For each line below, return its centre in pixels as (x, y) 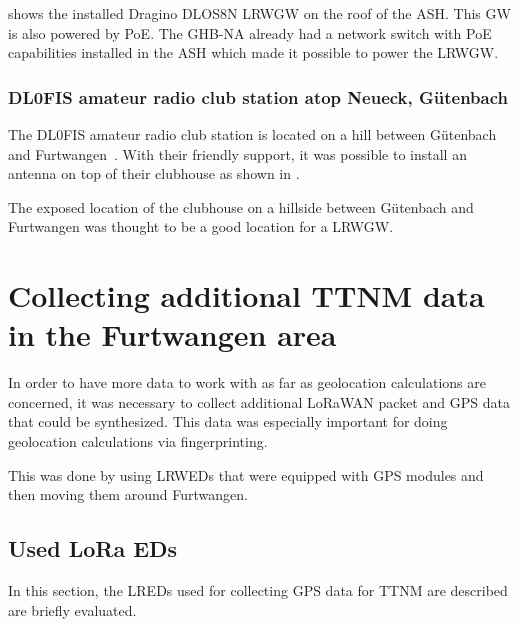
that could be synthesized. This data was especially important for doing (228, 421)
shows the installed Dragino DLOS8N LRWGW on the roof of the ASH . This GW (259, 13)
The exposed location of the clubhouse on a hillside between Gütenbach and (241, 206)
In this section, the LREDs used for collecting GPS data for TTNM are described (258, 590)
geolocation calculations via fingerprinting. (138, 441)
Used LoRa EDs (93, 548)
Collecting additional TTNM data (246, 295)
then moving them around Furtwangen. (128, 494)
